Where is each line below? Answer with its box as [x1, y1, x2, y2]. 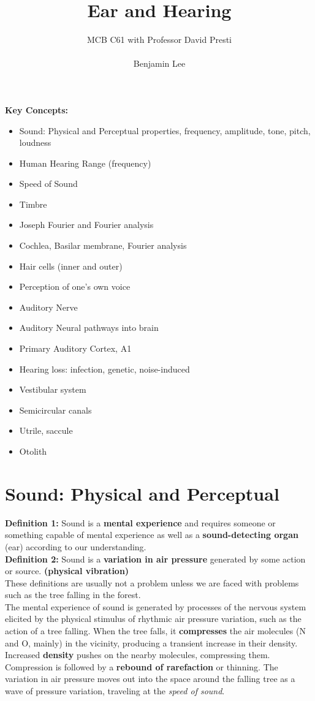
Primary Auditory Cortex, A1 [19, 342, 132, 355]
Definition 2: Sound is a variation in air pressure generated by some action [5, 552, 306, 565]
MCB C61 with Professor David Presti [86, 33, 232, 46]
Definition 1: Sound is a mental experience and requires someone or [5, 516, 276, 529]
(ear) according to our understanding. [5, 540, 146, 553]
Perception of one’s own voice [19, 280, 131, 293]
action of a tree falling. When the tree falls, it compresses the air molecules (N [5, 624, 306, 637]
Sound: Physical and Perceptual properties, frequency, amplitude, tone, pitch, [19, 124, 311, 137]
